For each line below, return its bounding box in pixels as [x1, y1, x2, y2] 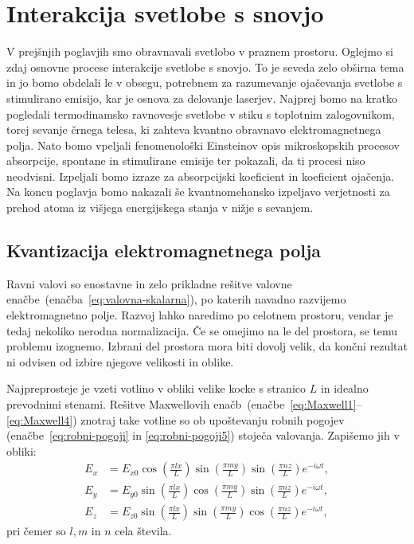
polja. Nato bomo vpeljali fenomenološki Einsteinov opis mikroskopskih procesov [6, 136, 400, 153]
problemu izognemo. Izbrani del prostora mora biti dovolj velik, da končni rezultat [6, 338, 408, 354]
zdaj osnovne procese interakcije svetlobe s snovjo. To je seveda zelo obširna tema [6, 58, 404, 75]
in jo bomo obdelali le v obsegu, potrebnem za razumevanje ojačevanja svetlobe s [6, 74, 403, 91]
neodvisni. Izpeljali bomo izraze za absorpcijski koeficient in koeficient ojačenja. [6, 167, 395, 184]
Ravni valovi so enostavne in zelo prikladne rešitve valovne [6, 275, 292, 292]
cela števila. [115, 522, 172, 539]
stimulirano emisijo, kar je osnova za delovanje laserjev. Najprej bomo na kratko [6, 89, 397, 106]
